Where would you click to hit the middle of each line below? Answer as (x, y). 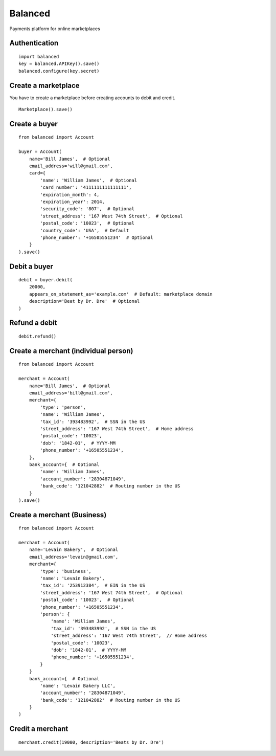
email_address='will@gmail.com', (71, 166)
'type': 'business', (66, 571)
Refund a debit (33, 323)
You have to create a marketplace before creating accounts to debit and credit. (93, 98)
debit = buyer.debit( (45, 280)
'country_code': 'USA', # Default (85, 230)
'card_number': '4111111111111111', (86, 187)
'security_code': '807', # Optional (87, 209)
